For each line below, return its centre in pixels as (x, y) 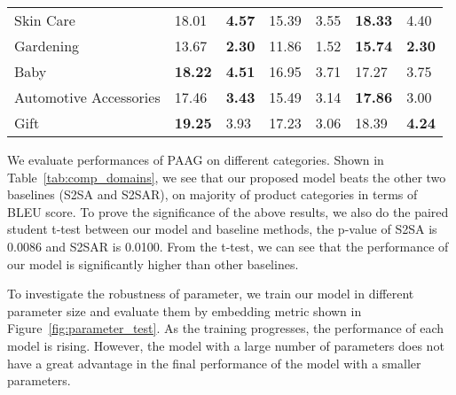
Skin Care (45, 20)
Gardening (47, 46)
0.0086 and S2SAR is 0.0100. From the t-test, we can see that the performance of (228, 246)
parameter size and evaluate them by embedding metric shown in (185, 310)
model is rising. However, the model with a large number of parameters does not (226, 345)
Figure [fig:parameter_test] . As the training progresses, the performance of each (226, 328)
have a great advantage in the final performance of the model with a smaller (214, 363)
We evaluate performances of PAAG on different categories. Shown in (196, 159)
